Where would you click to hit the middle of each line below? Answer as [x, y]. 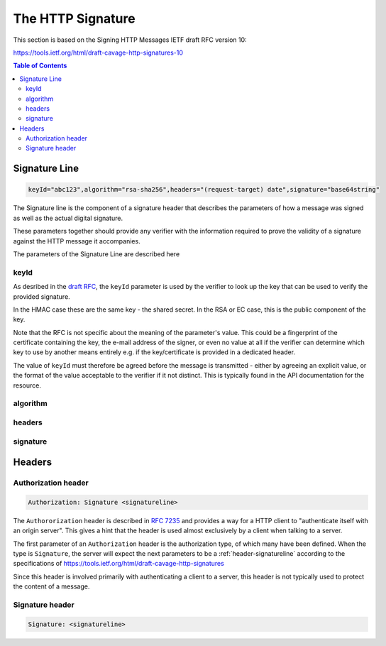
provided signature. [42, 296]
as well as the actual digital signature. [68, 218]
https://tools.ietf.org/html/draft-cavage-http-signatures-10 [98, 53]
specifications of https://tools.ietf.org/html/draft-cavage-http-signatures [119, 564]
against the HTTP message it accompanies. [77, 241]
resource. [27, 385]
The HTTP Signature [74, 18]
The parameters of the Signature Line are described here [96, 254]
